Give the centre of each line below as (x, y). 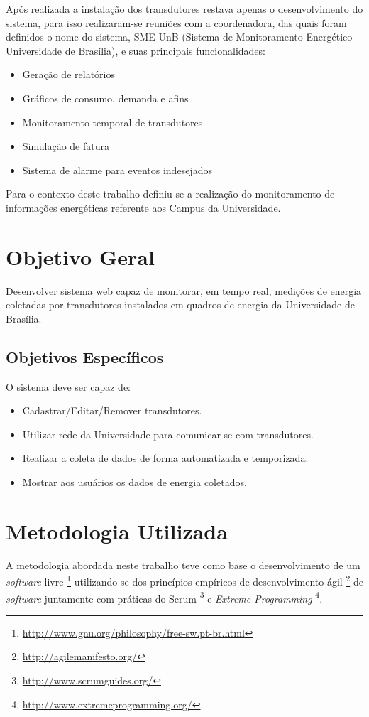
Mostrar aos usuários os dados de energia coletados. (134, 482)
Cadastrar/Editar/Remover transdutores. (112, 410)
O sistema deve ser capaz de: (68, 386)
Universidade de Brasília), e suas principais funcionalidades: (136, 50)
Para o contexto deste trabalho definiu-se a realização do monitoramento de (170, 194)
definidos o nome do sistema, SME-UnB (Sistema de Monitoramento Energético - (182, 37)
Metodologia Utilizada (117, 530)
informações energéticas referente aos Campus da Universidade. (143, 207)
